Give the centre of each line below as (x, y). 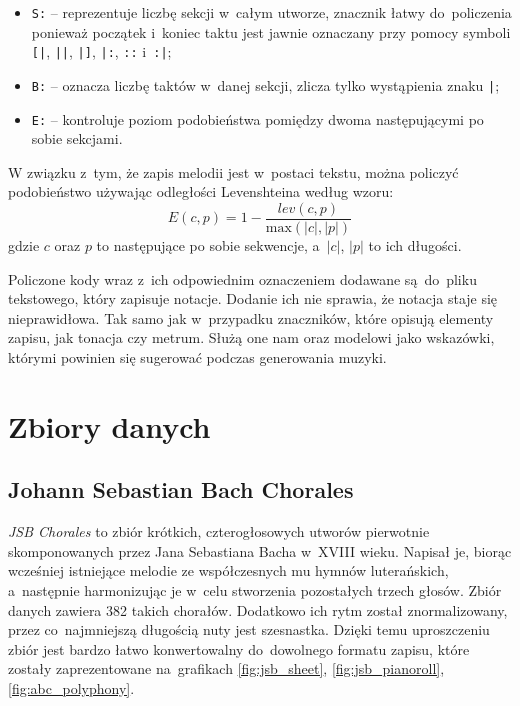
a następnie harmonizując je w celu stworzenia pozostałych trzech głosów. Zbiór (255, 589)
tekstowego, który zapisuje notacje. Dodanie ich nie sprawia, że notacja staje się (253, 298)
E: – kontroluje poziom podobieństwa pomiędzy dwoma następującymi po (257, 118)
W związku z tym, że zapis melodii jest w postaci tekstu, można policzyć (233, 171)
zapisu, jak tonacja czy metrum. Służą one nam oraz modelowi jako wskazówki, (251, 337)
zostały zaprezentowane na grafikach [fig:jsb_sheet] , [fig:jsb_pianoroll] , (226, 668)
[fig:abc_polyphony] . (71, 687)
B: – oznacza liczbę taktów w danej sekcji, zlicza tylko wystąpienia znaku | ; (265, 84)
